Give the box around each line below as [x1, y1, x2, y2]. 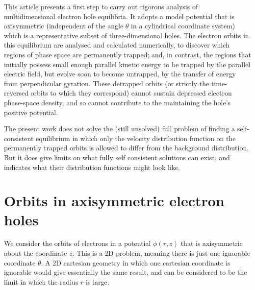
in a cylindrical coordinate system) [131, 21, 235, 31]
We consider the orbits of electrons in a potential [4, 238, 151, 248]
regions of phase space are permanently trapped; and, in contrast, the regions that [4, 49, 251, 59]
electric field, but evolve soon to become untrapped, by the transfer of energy [4, 69, 236, 79]
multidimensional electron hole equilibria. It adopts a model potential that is [4, 11, 235, 21]
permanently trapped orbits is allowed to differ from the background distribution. [4, 143, 249, 153]
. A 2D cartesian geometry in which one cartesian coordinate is [41, 257, 230, 267]
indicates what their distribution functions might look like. [4, 162, 180, 172]
